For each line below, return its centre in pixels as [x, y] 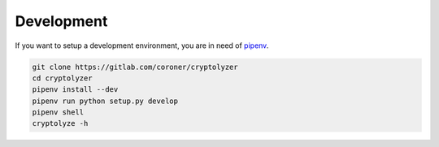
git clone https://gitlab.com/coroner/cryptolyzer [135, 67]
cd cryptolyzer [62, 78]
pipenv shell [58, 112]
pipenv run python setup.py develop [105, 101]
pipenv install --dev [75, 90]
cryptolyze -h [60, 123]
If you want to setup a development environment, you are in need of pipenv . [142, 45]
